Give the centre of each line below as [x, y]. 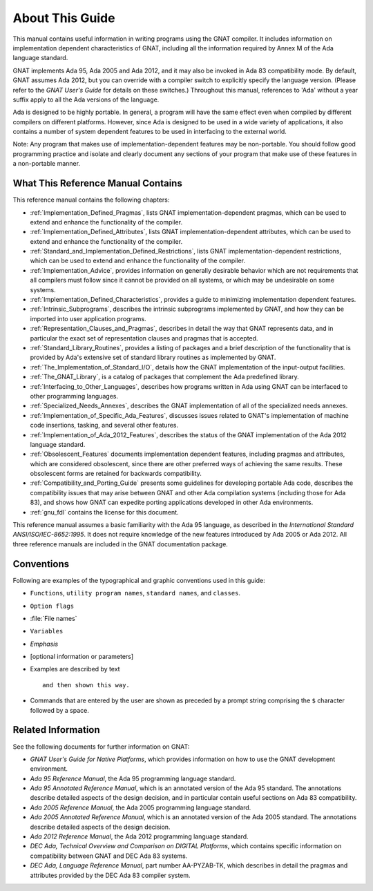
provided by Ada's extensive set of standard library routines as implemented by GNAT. [153, 357]
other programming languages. [74, 396]
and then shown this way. [86, 685]
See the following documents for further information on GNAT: [101, 747]
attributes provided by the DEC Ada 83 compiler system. [110, 875]
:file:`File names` [54, 618]
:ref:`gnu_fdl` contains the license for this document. [104, 512]
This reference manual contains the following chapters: [91, 200]
